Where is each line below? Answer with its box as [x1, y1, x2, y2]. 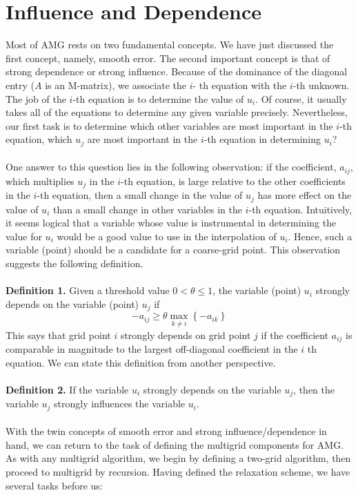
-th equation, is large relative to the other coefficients [121, 173, 346, 188]
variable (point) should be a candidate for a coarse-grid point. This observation [6, 242, 341, 257]
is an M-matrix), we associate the [45, 77, 187, 92]
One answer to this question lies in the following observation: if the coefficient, [6, 159, 337, 174]
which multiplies [6, 173, 74, 188]
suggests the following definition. [6, 256, 143, 271]
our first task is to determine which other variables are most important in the [6, 118, 333, 133]
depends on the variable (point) [6, 296, 139, 311]
